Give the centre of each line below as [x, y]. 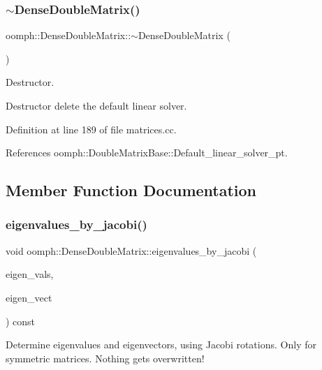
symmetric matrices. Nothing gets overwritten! [105, 358]
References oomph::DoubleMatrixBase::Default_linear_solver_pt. [147, 153]
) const [21, 321]
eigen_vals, [30, 274]
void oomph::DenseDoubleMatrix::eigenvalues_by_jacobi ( [131, 250]
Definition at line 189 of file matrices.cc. [91, 129]
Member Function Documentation [131, 190]
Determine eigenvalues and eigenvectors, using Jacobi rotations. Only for [161, 345]
